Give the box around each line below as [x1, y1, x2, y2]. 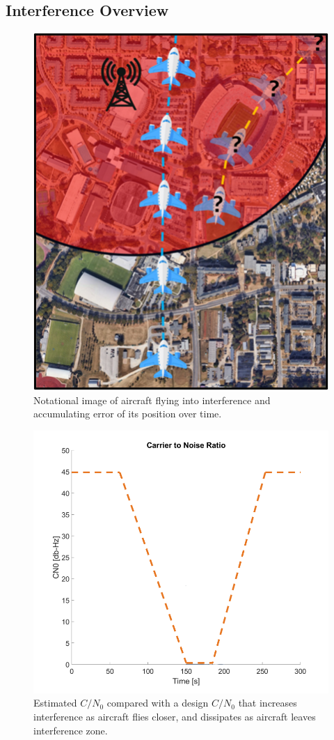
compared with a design [106, 695, 209, 710]
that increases [238, 695, 297, 710]
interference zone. [33, 723, 108, 737]
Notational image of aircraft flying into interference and [33, 392, 271, 407]
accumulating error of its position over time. [33, 406, 222, 421]
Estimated [33, 695, 77, 710]
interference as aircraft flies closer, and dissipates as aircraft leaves [33, 709, 316, 723]
